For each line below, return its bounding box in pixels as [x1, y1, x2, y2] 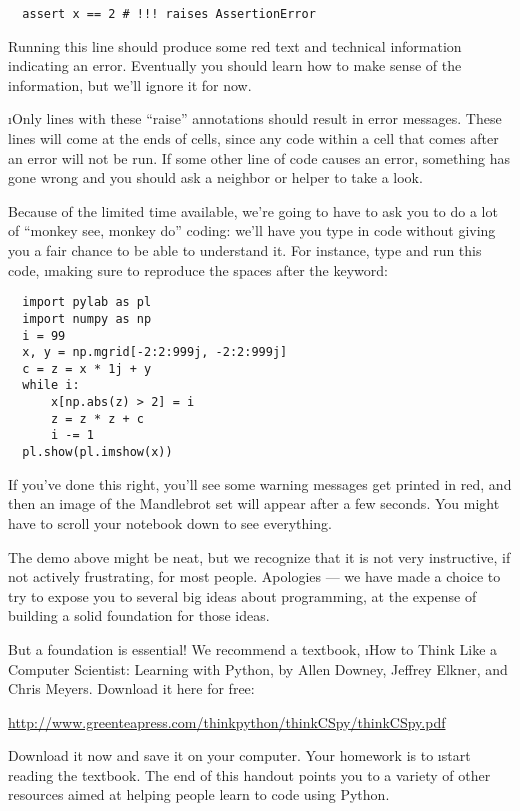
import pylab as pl [22, 295, 152, 310]
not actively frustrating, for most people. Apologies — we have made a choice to [8, 566, 501, 587]
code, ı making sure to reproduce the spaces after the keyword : [8, 259, 388, 280]
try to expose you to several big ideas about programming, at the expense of [8, 585, 477, 606]
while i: [22, 378, 80, 393]
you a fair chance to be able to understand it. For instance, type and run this [8, 240, 482, 260]
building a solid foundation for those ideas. [8, 605, 270, 626]
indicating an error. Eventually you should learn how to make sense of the [8, 55, 462, 76]
